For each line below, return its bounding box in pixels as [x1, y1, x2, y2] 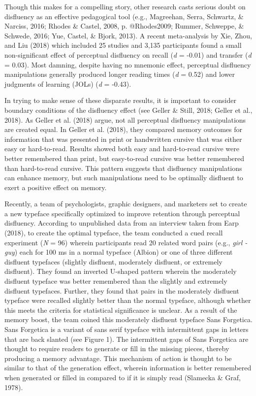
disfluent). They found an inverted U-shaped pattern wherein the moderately [4, 266, 237, 276]
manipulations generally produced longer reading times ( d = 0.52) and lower [4, 69, 235, 79]
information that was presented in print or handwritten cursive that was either [4, 133, 242, 144]
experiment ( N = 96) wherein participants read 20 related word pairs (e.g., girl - [4, 237, 248, 247]
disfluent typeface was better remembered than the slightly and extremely [4, 276, 227, 286]
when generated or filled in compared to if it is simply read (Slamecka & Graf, [4, 372, 241, 382]
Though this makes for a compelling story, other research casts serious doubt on [4, 1, 246, 11]
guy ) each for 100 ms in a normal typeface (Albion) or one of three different [4, 247, 233, 257]
